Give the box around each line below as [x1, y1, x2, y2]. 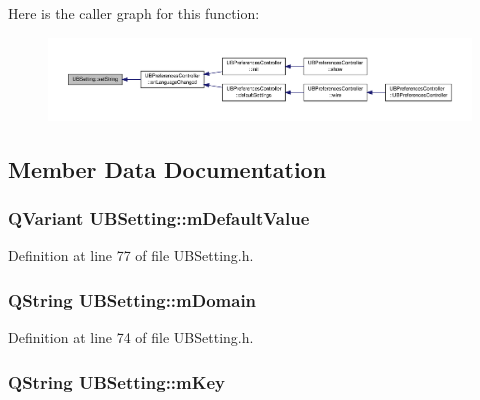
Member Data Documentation [8, 153, 327, 184]
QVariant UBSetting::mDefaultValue [8, 206, 310, 231]
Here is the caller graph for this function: [8, 3, 260, 23]
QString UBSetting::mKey [8, 369, 226, 394]
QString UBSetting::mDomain [8, 288, 257, 312]
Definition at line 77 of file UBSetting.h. [8, 245, 254, 266]
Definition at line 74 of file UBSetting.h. [8, 327, 254, 348]
